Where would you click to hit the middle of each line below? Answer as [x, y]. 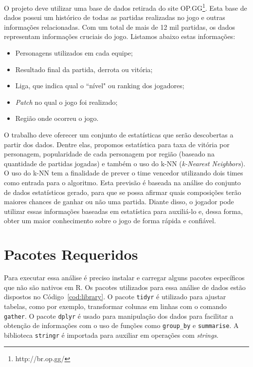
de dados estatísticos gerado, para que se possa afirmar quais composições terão [123, 192]
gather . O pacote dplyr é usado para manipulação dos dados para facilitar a [119, 316]
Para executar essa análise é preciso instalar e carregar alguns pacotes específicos [124, 278]
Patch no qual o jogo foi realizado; [66, 102]
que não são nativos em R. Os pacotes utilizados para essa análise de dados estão [125, 287]
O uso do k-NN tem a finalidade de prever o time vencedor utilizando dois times [124, 173]
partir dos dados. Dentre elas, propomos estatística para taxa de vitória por [117, 144]
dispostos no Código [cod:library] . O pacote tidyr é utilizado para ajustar [115, 297]
